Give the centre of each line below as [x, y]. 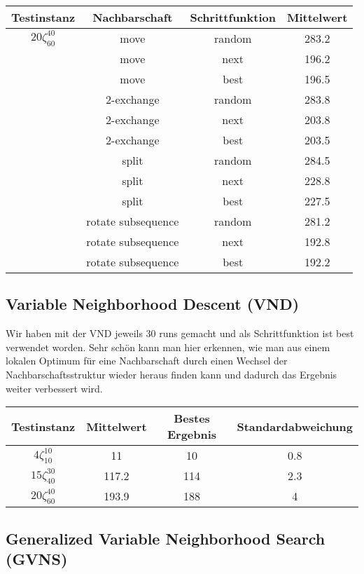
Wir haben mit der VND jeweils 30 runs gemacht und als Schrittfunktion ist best [180, 333]
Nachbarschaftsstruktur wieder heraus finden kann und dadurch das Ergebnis [171, 374]
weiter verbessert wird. [54, 388]
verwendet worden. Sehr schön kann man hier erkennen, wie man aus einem [168, 347]
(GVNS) [37, 558]
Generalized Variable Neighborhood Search [166, 538]
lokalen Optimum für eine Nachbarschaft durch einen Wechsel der [147, 361]
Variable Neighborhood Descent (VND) [153, 304]
